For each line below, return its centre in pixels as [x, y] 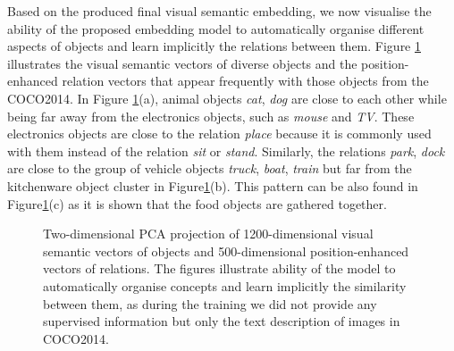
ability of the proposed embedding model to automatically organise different [216, 28]
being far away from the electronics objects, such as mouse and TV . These [211, 116]
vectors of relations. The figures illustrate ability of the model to [219, 268]
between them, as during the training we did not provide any [210, 303]
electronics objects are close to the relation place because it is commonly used [219, 134]
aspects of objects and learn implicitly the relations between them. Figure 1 [214, 46]
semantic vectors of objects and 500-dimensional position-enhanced [226, 251]
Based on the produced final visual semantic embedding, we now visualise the [219, 11]
